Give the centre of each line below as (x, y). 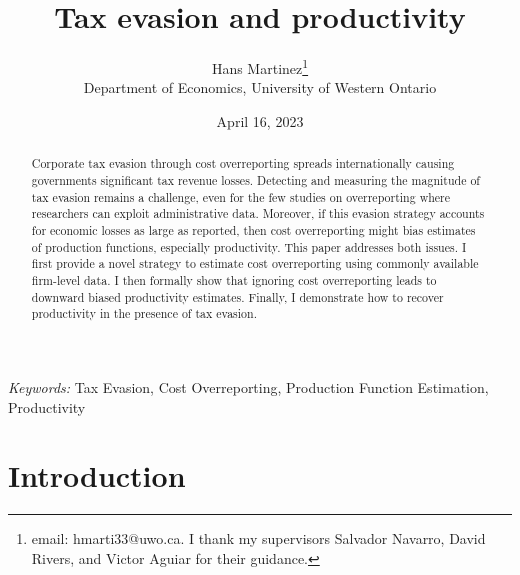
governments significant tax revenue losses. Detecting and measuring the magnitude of (255, 180)
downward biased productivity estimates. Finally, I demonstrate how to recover (237, 296)
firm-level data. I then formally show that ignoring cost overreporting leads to (234, 279)
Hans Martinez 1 (260, 66)
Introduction (97, 475)
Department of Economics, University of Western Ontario (260, 87)
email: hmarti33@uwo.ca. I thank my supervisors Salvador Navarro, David (258, 538)
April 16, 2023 (260, 120)
